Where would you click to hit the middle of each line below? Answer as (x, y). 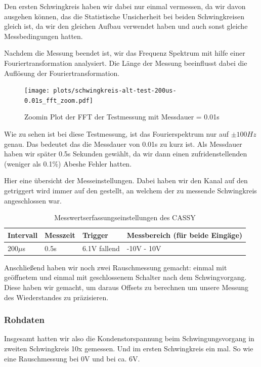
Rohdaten (24, 320)
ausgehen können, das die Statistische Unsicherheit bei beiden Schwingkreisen (124, 16)
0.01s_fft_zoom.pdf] (59, 100)
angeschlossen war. (33, 200)
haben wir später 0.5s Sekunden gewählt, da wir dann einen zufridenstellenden (126, 154)
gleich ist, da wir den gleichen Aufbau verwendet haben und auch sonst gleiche (126, 26)
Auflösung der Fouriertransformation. (62, 73)
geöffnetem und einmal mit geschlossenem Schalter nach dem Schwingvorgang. (125, 277)
